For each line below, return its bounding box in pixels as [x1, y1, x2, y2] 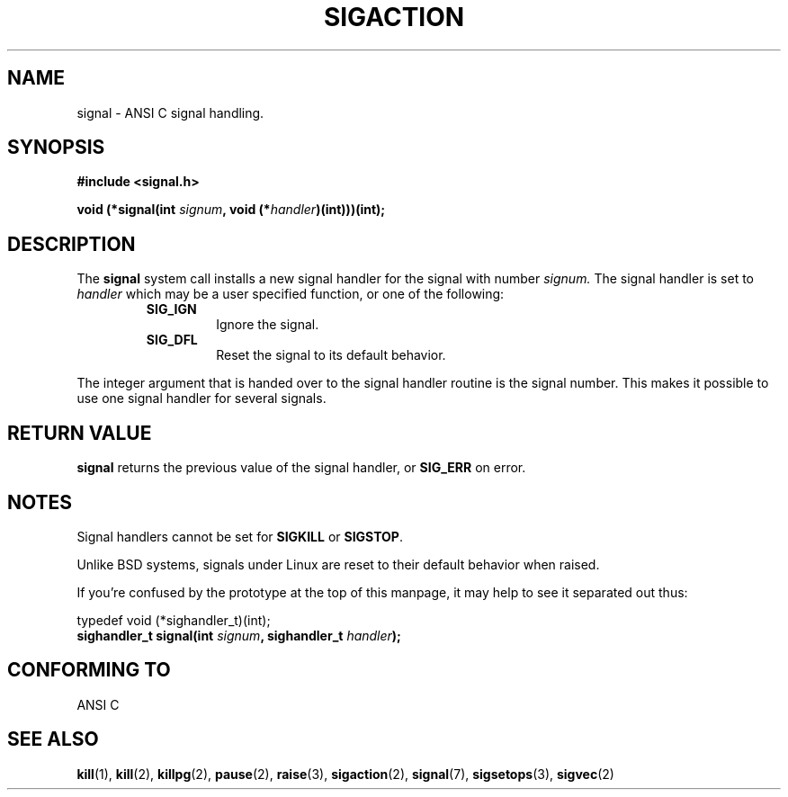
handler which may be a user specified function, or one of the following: [76, 286, 505, 302]
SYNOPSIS [7, 136, 105, 159]
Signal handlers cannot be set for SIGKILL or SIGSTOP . [76, 528, 403, 544]
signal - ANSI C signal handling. [76, 104, 264, 121]
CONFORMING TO [7, 658, 171, 682]
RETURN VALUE [7, 421, 152, 444]
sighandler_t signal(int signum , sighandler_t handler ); [76, 627, 401, 643]
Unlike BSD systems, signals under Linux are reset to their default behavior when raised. [76, 556, 600, 572]
